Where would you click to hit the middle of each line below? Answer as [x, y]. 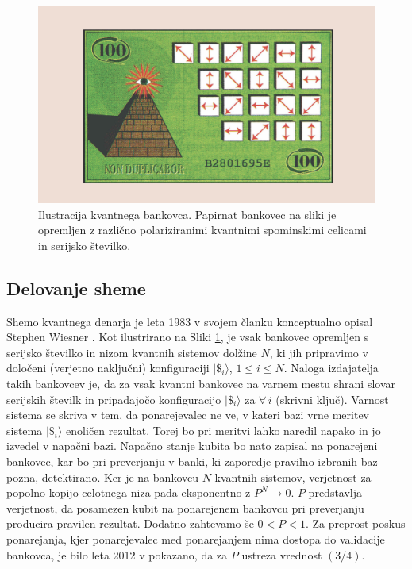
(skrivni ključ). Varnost [332, 399]
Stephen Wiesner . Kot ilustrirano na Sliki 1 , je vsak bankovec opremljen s [188, 337]
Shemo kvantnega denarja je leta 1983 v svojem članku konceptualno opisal [190, 321]
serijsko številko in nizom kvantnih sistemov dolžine [132, 352]
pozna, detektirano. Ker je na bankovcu [102, 477]
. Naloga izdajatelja [331, 368]
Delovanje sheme [76, 288]
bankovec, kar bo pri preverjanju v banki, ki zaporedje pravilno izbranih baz [192, 461]
